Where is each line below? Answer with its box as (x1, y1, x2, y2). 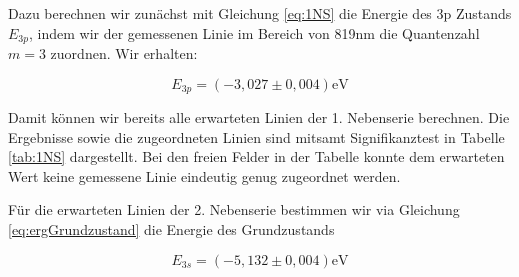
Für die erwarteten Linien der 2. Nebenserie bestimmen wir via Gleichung (8, 199, 460, 220)
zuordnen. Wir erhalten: (50, 43, 198, 64)
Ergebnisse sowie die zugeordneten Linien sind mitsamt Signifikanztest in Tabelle (8, 126, 505, 147)
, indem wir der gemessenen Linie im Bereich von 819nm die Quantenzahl (28, 22, 480, 43)
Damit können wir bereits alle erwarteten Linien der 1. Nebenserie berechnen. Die (8, 107, 510, 128)
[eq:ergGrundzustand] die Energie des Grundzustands (8, 219, 335, 240)
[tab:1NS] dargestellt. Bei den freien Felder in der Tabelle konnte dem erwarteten (8, 146, 505, 167)
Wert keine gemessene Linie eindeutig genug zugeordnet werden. (8, 165, 401, 186)
